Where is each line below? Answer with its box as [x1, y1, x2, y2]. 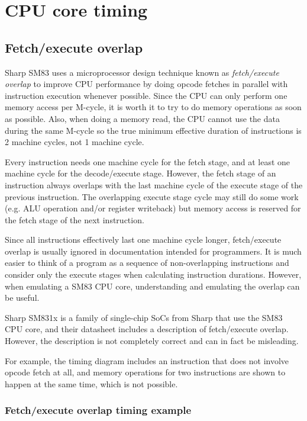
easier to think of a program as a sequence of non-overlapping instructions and [5, 256, 289, 269]
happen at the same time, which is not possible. [5, 377, 178, 390]
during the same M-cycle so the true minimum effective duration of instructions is [5, 124, 302, 136]
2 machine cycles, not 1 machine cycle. [5, 136, 144, 148]
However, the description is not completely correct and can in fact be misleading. [5, 335, 299, 347]
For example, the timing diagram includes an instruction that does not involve [5, 354, 289, 367]
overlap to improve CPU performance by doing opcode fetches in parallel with [5, 78, 288, 90]
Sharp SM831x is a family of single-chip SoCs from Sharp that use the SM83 [5, 311, 283, 323]
